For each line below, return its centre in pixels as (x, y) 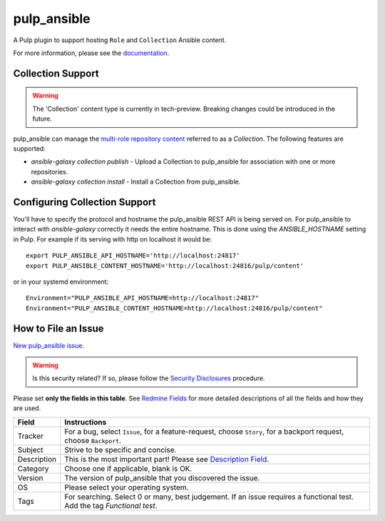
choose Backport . (93, 440)
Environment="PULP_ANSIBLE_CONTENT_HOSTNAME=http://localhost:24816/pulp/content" (174, 308)
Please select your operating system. (127, 487)
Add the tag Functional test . (111, 505)
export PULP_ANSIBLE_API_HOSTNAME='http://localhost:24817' (133, 256)
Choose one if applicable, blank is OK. (128, 468)
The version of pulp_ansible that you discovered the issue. (162, 477)
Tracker (31, 436)
